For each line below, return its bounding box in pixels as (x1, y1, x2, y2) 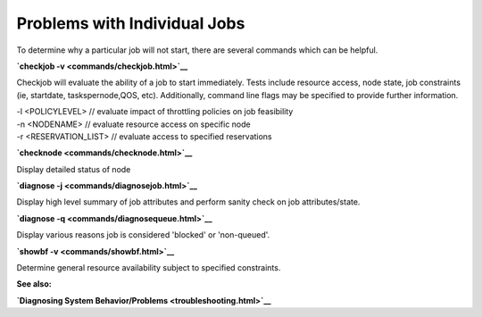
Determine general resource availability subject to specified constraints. (16, 263, 281, 273)
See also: (16, 279, 53, 289)
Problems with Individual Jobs (16, 13, 245, 33)
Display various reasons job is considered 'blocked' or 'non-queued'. (16, 229, 270, 240)
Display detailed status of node (16, 163, 131, 174)
